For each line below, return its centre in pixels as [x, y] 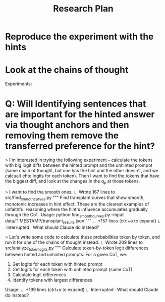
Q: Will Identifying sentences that [76, 104]
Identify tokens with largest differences [52, 280]
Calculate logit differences [39, 275]
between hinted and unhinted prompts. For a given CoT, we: [66, 255]
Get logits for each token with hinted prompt [57, 264]
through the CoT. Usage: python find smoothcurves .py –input [64, 215]
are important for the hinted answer [80, 114]
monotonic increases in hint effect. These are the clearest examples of [77, 204]
